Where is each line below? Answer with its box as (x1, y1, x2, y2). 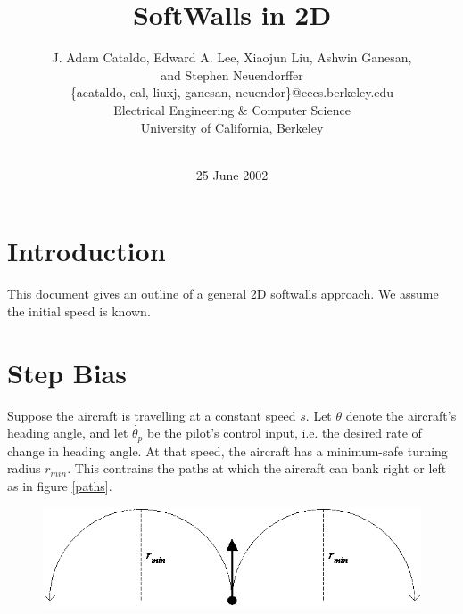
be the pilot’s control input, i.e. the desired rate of (146, 423, 422, 442)
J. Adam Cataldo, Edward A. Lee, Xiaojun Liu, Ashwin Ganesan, (52, 48, 412, 67)
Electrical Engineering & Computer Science (113, 100, 351, 119)
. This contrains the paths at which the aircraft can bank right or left (67, 459, 447, 478)
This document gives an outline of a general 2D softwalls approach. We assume (7, 284, 439, 303)
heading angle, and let (7, 423, 128, 442)
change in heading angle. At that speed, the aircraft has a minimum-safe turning (7, 441, 448, 460)
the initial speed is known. (7, 301, 151, 320)
